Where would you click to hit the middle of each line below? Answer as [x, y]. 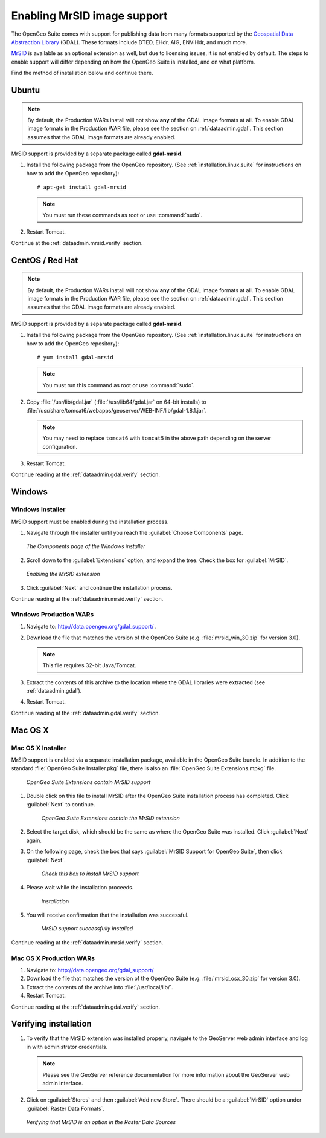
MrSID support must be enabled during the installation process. [90, 522]
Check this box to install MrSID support [90, 874]
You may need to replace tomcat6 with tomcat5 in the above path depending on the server [157, 438]
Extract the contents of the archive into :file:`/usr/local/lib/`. [100, 987]
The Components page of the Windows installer [86, 546]
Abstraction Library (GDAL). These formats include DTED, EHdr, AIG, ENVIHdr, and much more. [129, 42]
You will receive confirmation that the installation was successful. [107, 915]
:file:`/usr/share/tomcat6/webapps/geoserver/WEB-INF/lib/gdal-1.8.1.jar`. [117, 410]
